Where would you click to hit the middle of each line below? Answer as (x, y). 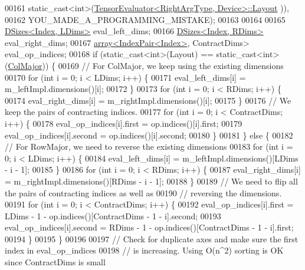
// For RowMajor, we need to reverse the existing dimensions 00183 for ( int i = (149, 146)
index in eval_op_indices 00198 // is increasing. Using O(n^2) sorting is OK (144, 250)
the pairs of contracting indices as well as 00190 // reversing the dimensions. (143, 192)
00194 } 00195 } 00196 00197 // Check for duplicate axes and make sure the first (152, 238)
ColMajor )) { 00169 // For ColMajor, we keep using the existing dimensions (146, 65)
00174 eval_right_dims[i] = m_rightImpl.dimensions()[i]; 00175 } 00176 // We (148, 100)
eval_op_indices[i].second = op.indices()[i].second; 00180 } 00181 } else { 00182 (149, 135)
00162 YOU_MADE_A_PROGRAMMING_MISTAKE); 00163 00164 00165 (145, 19)
